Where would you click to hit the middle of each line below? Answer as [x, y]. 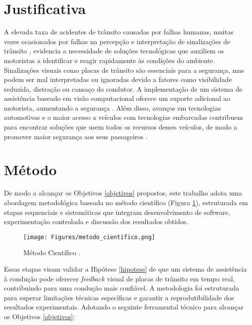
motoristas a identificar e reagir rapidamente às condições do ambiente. [110, 60]
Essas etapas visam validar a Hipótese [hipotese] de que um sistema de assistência [126, 269]
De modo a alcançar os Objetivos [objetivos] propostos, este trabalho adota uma [123, 193]
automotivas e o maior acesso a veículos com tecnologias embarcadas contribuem [124, 117]
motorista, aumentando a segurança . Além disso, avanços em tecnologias [112, 107]
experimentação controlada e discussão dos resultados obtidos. [96, 221]
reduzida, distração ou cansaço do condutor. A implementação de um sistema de [123, 89]
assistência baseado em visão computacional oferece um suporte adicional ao [117, 98]
